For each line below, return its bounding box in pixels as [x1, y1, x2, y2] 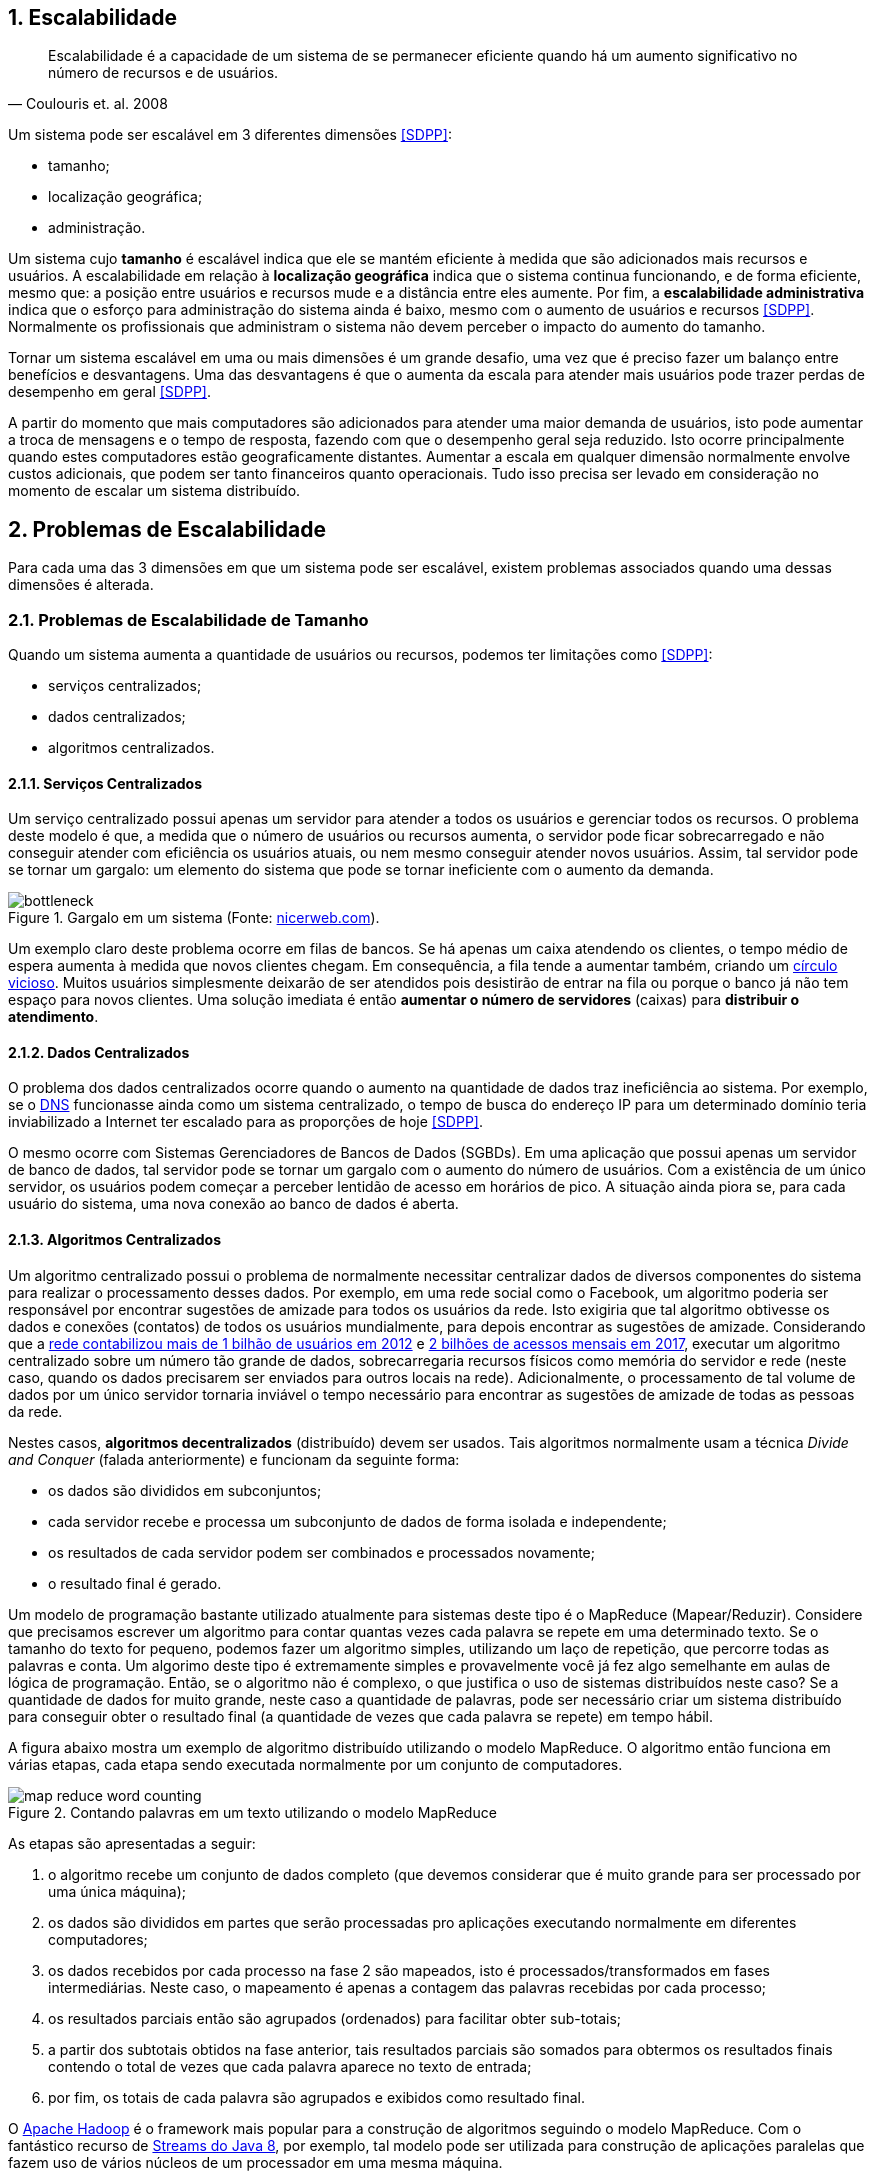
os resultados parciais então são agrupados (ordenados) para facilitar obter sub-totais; [48, 2009, 622, 2027]
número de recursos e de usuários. [48, 64, 279, 82]
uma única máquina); [48, 1882, 187, 1900]
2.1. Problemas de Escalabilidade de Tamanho [8, 609, 369, 630]
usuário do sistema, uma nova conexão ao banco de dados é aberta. [8, 1195, 459, 1213]
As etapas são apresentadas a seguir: [8, 1834, 256, 1852]
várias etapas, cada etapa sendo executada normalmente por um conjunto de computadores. [8, 1755, 623, 1773]
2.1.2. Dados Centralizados [8, 1043, 190, 1061]
